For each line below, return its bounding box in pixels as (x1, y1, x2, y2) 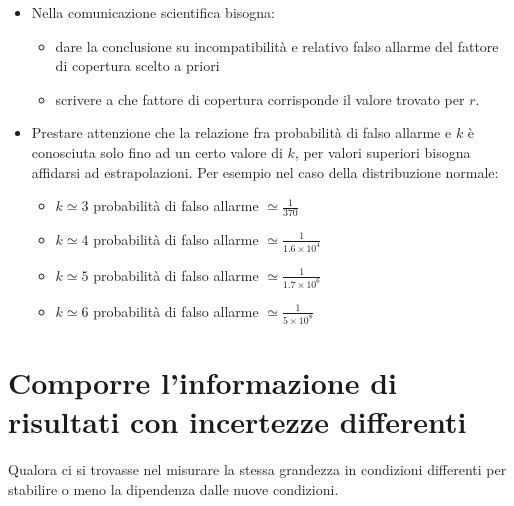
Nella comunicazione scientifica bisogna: (31, 2, 275, 22)
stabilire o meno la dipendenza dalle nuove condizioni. (8, 478, 339, 499)
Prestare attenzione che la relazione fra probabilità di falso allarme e (31, 122, 452, 143)
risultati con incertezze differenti (8, 400, 467, 441)
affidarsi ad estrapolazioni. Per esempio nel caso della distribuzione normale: (31, 161, 499, 182)
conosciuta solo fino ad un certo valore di (31, 141, 283, 162)
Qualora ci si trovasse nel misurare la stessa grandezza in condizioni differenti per (8, 458, 507, 479)
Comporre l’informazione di (8, 361, 398, 402)
